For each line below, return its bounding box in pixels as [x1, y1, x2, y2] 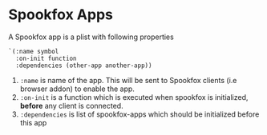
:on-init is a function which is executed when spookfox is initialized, [19, 92, 249, 101]
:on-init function [15, 54, 78, 62]
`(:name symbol [8, 47, 59, 55]
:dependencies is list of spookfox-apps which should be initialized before [19, 109, 260, 119]
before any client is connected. [19, 101, 123, 110]
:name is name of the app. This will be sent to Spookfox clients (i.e [19, 75, 237, 85]
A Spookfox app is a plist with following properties [8, 32, 174, 42]
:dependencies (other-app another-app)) [15, 62, 152, 69]
